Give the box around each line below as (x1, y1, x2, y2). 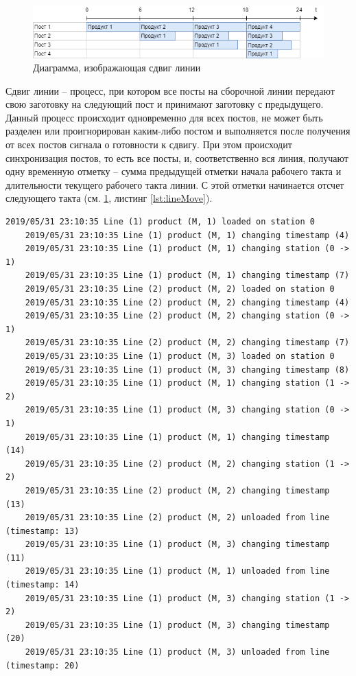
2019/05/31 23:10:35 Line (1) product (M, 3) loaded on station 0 (25, 351, 335, 361)
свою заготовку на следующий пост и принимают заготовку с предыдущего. (5, 97, 324, 111)
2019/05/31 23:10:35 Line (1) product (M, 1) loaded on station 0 (5, 217, 316, 227)
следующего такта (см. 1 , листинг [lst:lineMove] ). (5, 191, 213, 205)
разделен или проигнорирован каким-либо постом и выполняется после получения (5, 124, 351, 138)
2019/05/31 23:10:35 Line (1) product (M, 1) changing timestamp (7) (25, 270, 350, 281)
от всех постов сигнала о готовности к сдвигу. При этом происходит (5, 137, 292, 152)
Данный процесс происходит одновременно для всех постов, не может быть (5, 110, 323, 124)
